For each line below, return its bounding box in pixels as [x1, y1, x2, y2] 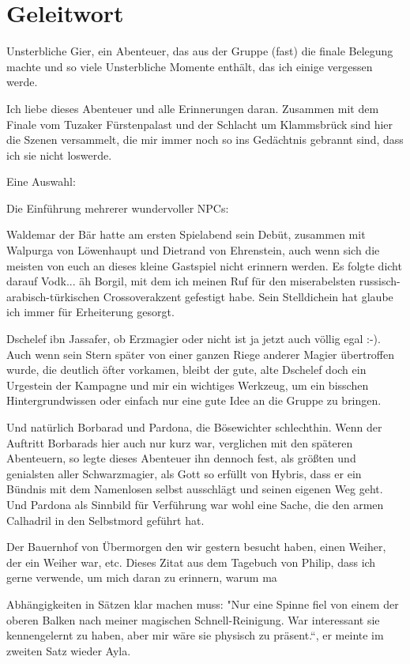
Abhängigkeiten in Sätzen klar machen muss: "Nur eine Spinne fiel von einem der [6, 595, 399, 612]
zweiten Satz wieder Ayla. [6, 642, 131, 658]
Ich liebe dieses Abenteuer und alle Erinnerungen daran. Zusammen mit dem [6, 100, 379, 116]
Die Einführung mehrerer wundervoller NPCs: [6, 199, 229, 216]
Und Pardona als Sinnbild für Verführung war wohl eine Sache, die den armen [6, 496, 384, 512]
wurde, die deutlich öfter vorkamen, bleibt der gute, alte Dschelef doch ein [6, 361, 367, 378]
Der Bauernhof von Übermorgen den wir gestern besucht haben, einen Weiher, [6, 538, 386, 555]
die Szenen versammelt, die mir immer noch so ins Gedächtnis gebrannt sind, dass [6, 131, 404, 148]
